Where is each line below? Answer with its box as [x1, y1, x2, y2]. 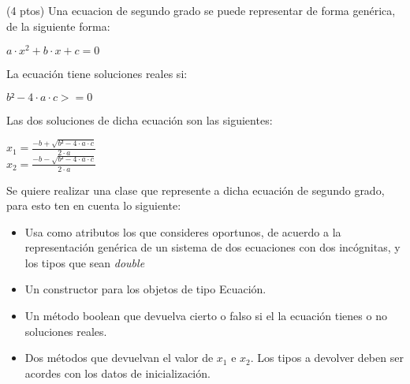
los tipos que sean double [24, 254, 145, 270]
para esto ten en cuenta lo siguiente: [6, 197, 181, 214]
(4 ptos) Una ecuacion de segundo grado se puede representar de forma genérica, [6, 2, 396, 18]
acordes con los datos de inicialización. [24, 364, 211, 381]
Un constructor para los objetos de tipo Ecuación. [24, 281, 266, 297]
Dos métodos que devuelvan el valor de [24, 349, 214, 366]
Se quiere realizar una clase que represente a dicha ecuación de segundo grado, [6, 181, 385, 198]
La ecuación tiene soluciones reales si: [6, 65, 188, 82]
